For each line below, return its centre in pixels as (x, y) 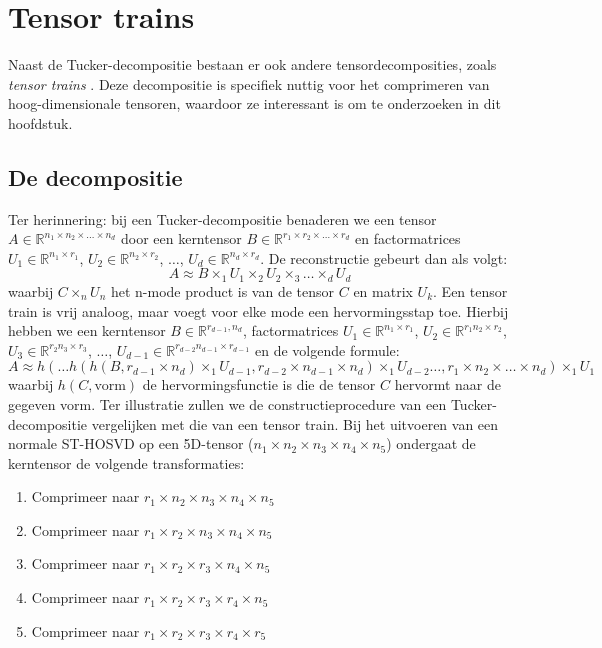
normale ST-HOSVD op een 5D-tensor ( (131, 443)
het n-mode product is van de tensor (222, 290)
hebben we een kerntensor (87, 330)
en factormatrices (408, 238)
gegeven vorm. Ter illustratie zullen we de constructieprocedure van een (227, 403)
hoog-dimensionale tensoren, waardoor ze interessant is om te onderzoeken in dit (254, 103)
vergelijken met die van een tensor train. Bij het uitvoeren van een (295, 423)
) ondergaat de (431, 443)
